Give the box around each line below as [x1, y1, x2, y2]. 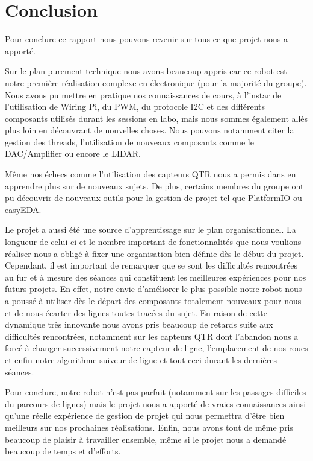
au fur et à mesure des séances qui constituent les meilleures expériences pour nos [5, 270, 306, 283]
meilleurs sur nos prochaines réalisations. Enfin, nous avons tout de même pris [5, 421, 294, 433]
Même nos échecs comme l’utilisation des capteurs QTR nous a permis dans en [5, 168, 296, 180]
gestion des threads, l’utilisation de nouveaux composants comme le [5, 135, 254, 148]
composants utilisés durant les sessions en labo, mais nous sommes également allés [5, 112, 308, 124]
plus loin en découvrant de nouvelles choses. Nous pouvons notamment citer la [5, 124, 294, 136]
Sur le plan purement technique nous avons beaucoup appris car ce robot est [5, 65, 287, 77]
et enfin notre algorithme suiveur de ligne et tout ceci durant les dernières [5, 353, 277, 366]
